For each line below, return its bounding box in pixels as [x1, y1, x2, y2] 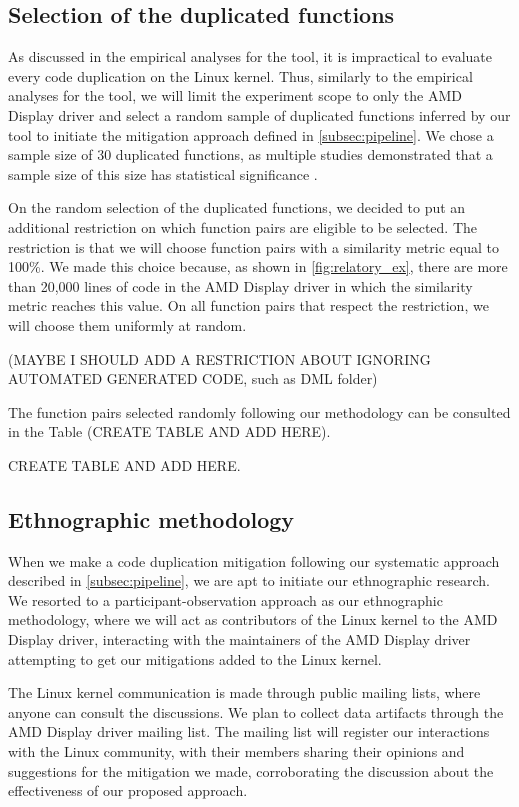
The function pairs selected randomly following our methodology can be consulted [8, 401, 511, 422]
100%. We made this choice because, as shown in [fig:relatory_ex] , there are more [8, 256, 508, 277]
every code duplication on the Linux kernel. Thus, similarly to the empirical [8, 65, 473, 86]
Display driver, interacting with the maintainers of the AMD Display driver [8, 629, 471, 650]
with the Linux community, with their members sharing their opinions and [8, 741, 465, 762]
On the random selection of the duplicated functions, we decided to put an [8, 197, 466, 218]
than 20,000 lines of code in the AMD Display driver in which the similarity [8, 275, 473, 296]
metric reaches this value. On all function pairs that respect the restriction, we [8, 295, 489, 316]
